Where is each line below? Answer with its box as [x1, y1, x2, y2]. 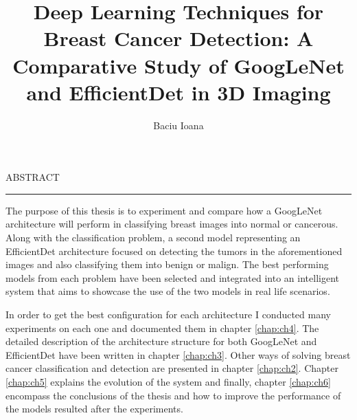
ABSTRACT [5, 170, 60, 184]
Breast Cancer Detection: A [43, 24, 314, 52]
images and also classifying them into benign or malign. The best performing [5, 257, 329, 272]
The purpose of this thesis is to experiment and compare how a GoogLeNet [5, 203, 323, 217]
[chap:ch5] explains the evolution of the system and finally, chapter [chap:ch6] [5, 375, 331, 388]
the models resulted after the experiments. [5, 401, 183, 416]
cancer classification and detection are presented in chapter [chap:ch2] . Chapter [5, 361, 338, 375]
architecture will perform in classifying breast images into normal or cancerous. [5, 217, 338, 231]
